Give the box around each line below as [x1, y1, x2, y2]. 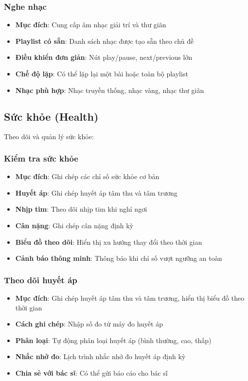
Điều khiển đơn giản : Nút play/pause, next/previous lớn [15, 52, 193, 62]
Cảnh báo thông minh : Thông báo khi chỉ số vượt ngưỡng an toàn [15, 253, 222, 263]
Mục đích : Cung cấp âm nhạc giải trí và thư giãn [15, 19, 166, 30]
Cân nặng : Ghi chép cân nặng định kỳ [15, 220, 134, 230]
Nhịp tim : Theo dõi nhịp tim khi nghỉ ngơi [15, 204, 147, 214]
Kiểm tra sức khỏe [4, 152, 78, 164]
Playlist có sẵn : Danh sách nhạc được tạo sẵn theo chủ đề [15, 36, 194, 46]
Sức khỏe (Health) [4, 109, 99, 124]
